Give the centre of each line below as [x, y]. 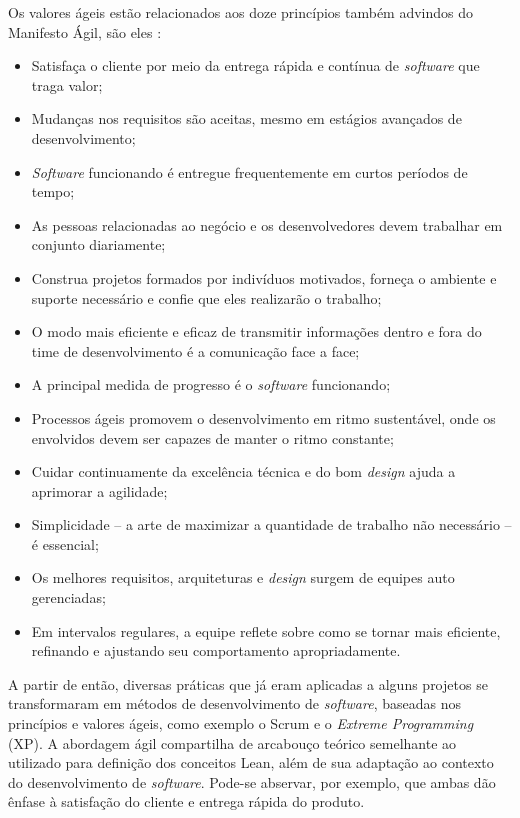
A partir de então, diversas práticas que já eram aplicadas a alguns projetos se [248, 683]
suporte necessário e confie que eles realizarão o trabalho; [206, 297]
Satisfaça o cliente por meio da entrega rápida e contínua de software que [255, 65]
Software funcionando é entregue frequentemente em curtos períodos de [249, 171]
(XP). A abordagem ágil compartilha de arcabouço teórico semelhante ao [232, 742]
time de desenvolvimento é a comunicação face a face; [195, 350]
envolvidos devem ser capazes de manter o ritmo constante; [212, 437]
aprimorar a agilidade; [99, 490]
